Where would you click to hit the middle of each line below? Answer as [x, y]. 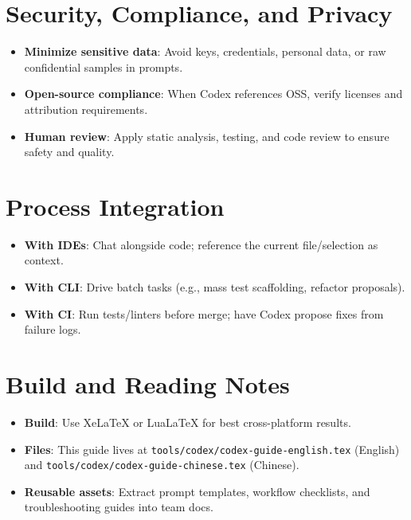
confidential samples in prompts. [104, 66]
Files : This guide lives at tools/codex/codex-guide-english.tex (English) [212, 449]
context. [44, 260]
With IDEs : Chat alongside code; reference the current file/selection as [201, 244]
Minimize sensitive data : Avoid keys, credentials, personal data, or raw [205, 51]
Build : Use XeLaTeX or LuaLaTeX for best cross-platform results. [188, 422]
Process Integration [115, 206]
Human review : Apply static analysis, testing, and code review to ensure [207, 136]
